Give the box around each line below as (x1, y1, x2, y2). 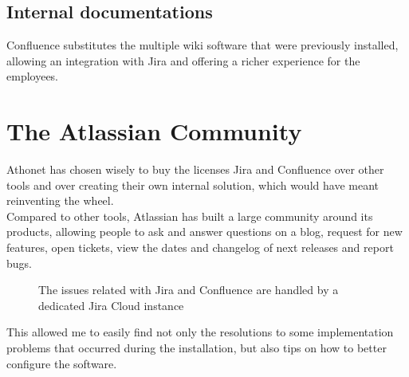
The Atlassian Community (6, 115, 302, 147)
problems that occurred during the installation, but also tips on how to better (6, 340, 387, 356)
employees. (6, 68, 59, 84)
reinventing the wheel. (6, 192, 114, 209)
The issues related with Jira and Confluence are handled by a (38, 281, 339, 298)
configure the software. (6, 355, 117, 371)
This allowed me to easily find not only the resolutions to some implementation (6, 324, 394, 340)
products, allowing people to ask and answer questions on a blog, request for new (6, 223, 403, 240)
